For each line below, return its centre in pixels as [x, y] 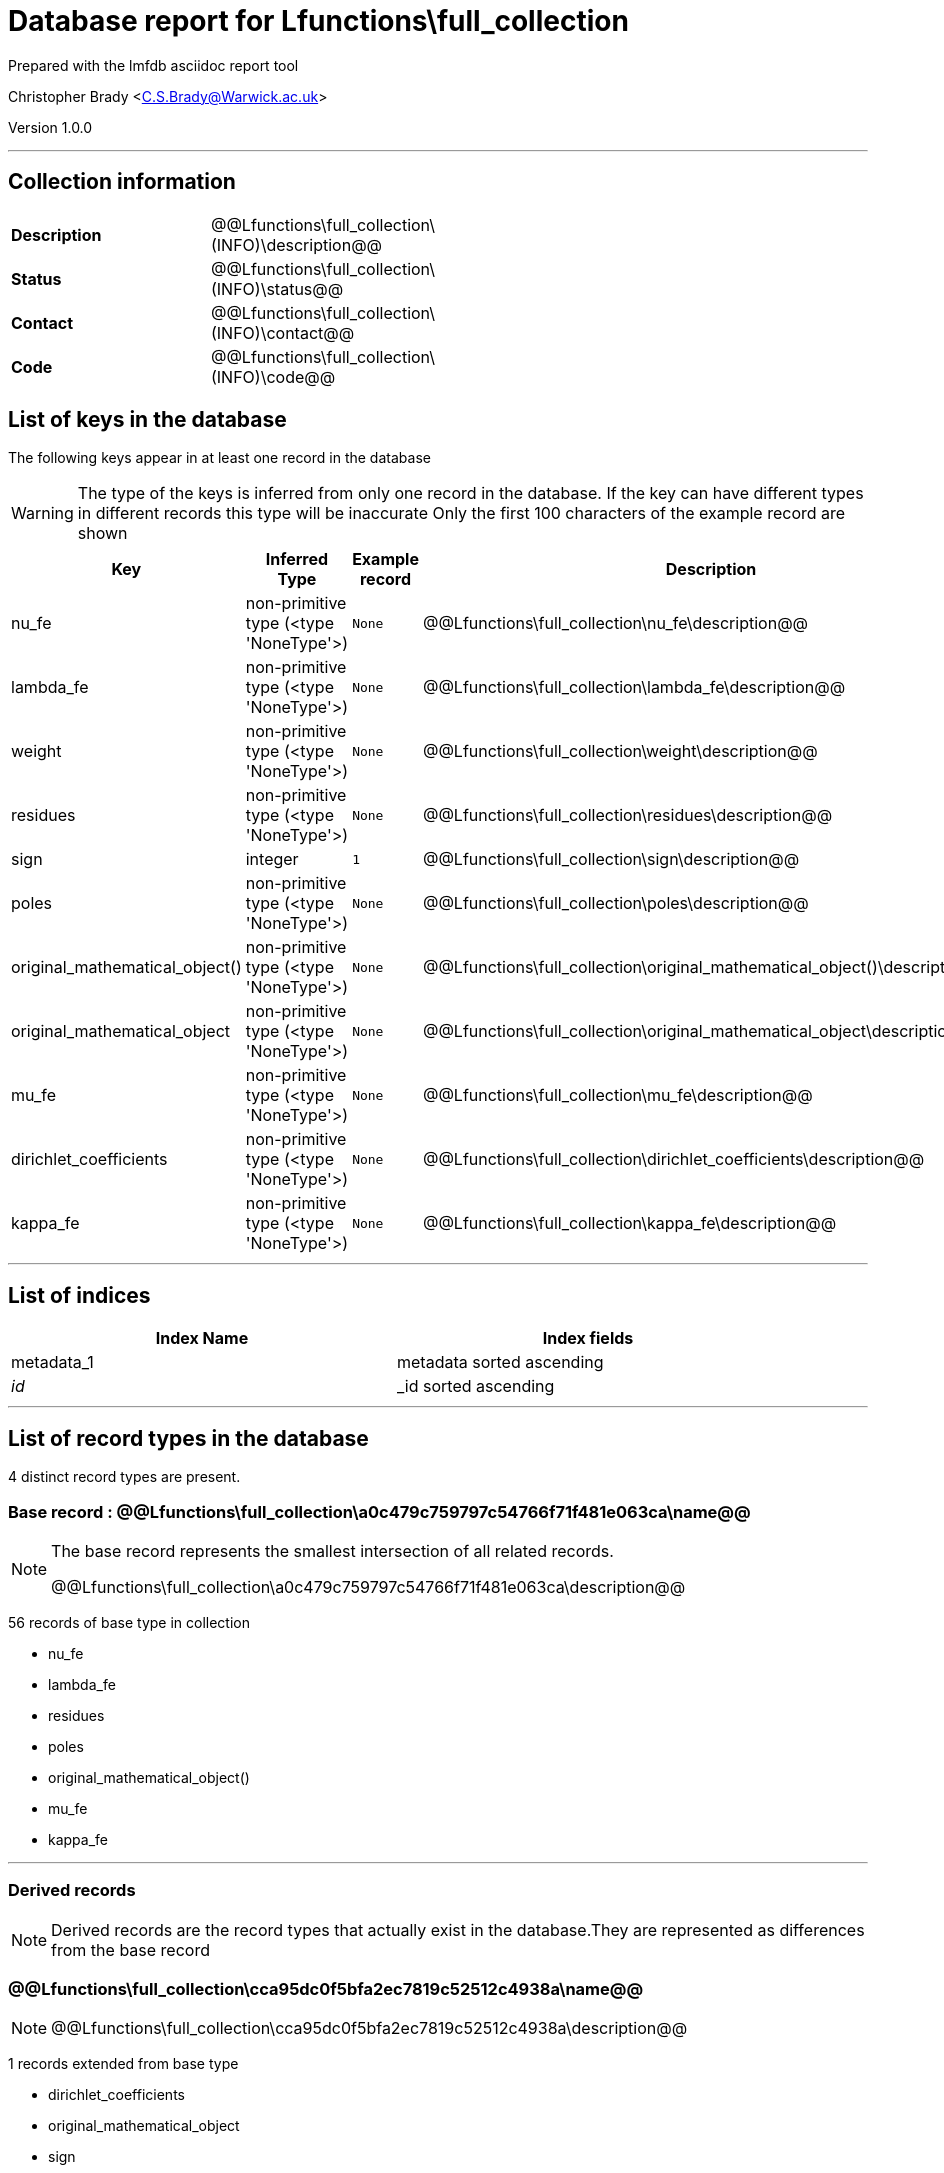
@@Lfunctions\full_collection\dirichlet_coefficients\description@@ [673, 1159]
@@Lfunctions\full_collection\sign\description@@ [611, 859]
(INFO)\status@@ [277, 288]
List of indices [79, 1295]
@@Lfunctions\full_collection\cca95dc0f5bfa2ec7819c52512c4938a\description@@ [369, 2028]
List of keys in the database [147, 420]
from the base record [130, 1949]
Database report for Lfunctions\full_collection [318, 21]
